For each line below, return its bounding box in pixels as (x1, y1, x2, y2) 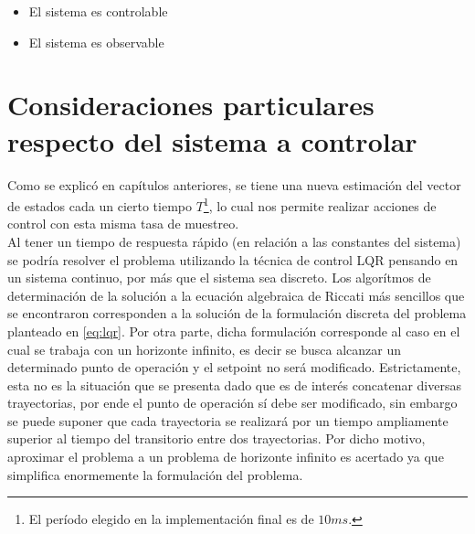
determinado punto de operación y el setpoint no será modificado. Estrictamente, (7, 358, 461, 377)
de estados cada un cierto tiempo (7, 196, 193, 215)
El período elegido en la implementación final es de (28, 509, 314, 529)
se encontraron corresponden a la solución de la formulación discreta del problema (7, 304, 467, 323)
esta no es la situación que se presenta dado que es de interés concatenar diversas (7, 375, 461, 394)
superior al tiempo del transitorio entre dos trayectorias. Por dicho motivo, (7, 429, 426, 448)
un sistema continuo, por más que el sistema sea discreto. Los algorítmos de (7, 268, 431, 287)
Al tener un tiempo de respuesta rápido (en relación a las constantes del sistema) (7, 231, 461, 251)
